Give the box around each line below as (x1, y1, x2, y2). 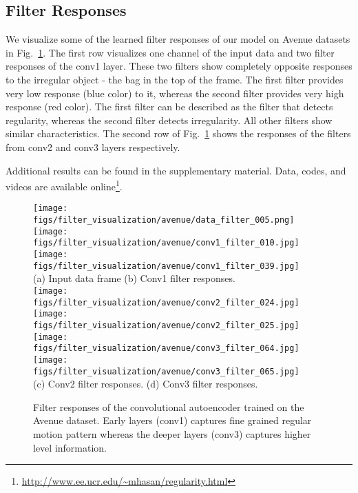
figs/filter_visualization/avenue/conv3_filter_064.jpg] (33, 343, 299, 354)
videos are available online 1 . (6, 177, 123, 193)
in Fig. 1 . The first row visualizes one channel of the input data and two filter (6, 45, 335, 59)
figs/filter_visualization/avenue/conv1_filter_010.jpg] (33, 238, 299, 248)
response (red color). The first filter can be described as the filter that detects (6, 99, 333, 114)
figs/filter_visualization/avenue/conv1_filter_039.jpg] (33, 261, 299, 271)
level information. (33, 440, 107, 454)
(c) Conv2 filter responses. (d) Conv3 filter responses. (33, 376, 258, 391)
